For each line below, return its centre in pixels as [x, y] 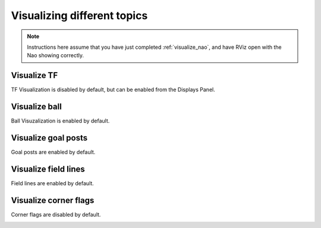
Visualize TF [34, 75]
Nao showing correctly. [56, 55]
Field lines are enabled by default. [53, 183]
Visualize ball [36, 107]
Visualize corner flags [53, 200]
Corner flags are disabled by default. [56, 214]
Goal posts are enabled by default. [53, 152]
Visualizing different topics [79, 15]
